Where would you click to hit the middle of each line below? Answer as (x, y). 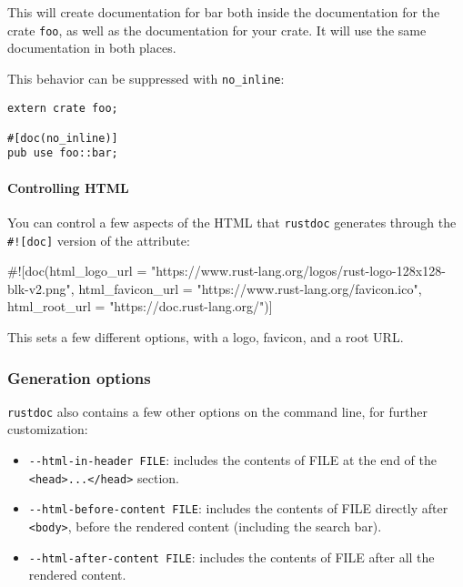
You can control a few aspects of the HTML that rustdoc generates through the (232, 222)
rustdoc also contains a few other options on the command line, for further (217, 411)
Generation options (79, 377)
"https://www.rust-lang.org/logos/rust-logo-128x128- (298, 271)
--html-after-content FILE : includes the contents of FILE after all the (231, 557)
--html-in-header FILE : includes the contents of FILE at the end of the (232, 460)
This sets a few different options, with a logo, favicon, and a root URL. (206, 337)
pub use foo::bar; (63, 153)
